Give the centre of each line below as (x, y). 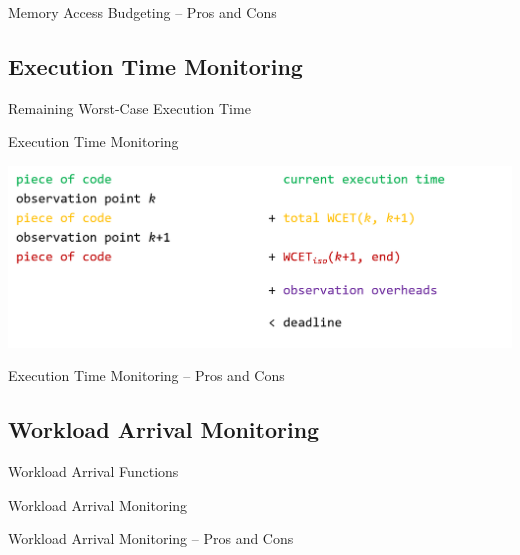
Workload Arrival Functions (93, 471)
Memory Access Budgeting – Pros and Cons (142, 12)
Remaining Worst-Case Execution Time (129, 107)
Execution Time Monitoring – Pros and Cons (146, 375)
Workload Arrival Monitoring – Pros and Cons (151, 538)
